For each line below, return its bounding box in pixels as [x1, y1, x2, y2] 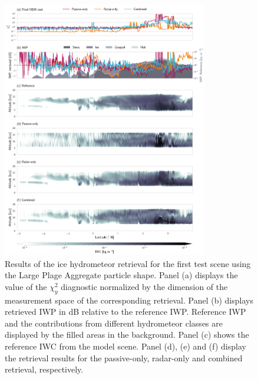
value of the [5, 280, 47, 292]
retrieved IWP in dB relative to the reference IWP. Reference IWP [5, 305, 246, 318]
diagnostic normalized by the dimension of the [61, 280, 228, 292]
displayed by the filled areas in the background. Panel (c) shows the [5, 328, 249, 341]
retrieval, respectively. [5, 363, 84, 375]
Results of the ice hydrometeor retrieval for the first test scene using [5, 257, 251, 269]
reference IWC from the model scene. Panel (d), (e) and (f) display [5, 340, 246, 352]
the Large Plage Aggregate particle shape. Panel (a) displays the [5, 269, 238, 281]
